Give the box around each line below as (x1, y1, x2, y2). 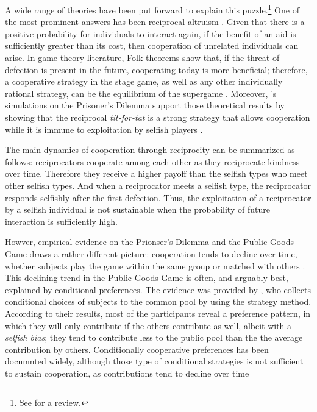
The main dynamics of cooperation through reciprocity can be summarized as (5, 143, 295, 156)
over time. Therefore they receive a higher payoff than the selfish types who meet (5, 167, 308, 180)
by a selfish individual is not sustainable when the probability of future (5, 203, 270, 216)
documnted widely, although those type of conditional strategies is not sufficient (5, 355, 304, 368)
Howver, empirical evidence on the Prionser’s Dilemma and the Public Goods (5, 235, 294, 248)
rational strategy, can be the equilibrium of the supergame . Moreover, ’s (5, 87, 277, 99)
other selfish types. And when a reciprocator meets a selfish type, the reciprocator (5, 179, 311, 191)
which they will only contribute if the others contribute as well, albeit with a (5, 319, 292, 332)
